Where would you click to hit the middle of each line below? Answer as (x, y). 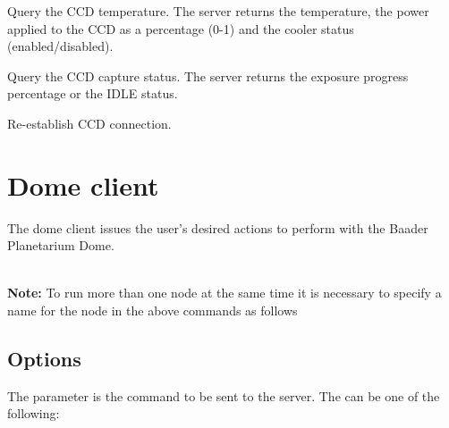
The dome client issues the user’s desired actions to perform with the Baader (218, 227)
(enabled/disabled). (60, 46)
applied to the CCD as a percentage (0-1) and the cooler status (181, 28)
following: (34, 413)
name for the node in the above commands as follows (152, 311)
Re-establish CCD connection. (89, 123)
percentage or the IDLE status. (93, 93)
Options (44, 359)
